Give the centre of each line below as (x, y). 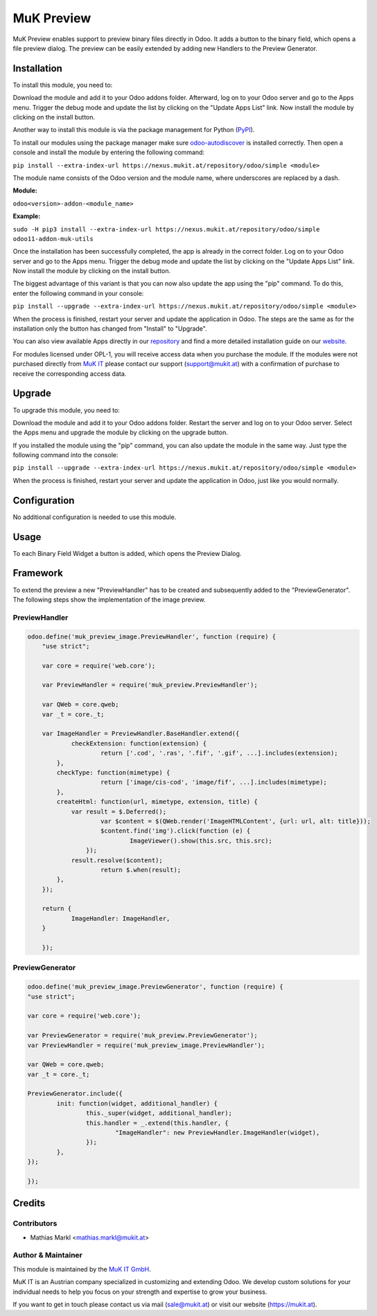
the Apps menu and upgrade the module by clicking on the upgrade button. (120, 433)
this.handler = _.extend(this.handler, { (157, 1123)
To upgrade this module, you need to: (67, 410)
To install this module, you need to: (63, 85)
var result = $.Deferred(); (119, 812)
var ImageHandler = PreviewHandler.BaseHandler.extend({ (141, 734)
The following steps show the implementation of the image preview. (109, 599)
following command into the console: (65, 455)
